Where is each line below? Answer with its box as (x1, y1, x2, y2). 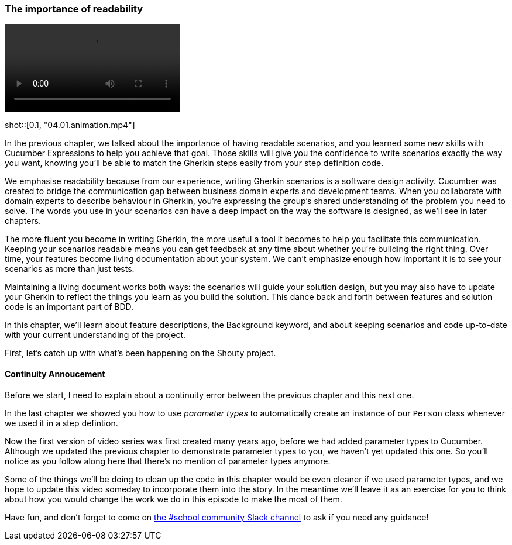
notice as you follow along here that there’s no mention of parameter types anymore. (5, 456, 331, 466)
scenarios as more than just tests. (5, 264, 135, 274)
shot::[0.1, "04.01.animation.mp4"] (5, 120, 135, 130)
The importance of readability (5, 3, 143, 15)
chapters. (5, 216, 42, 226)
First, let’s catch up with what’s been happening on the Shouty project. (5, 348, 276, 358)
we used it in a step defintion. (5, 418, 118, 428)
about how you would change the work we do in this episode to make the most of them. (5, 494, 342, 504)
